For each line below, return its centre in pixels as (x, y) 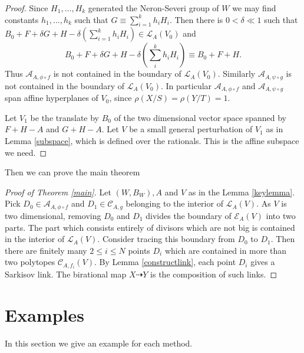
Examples (44, 315)
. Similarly (237, 73)
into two (281, 215)
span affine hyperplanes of (52, 98)
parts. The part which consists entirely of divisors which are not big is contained (150, 227)
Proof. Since (27, 8)
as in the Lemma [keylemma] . (242, 192)
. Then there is (196, 19)
